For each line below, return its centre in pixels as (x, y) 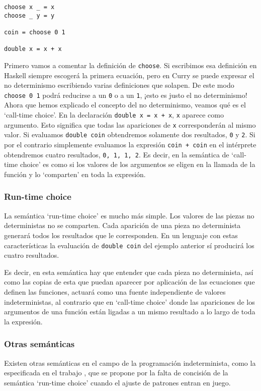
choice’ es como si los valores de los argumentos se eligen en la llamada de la (138, 164)
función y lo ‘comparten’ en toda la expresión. (75, 174)
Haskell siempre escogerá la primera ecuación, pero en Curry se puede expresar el (129, 75)
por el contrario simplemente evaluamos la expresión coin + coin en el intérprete (130, 144)
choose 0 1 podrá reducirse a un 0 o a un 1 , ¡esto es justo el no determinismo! (126, 95)
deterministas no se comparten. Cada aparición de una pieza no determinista (122, 225)
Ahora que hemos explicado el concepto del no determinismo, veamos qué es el (125, 105)
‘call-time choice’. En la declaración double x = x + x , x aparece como (114, 115)
